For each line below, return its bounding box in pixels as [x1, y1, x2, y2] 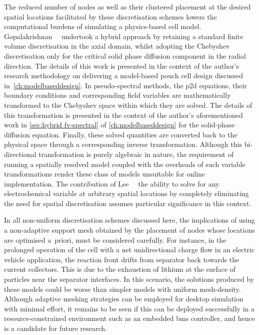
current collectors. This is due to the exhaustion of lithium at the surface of [4, 264, 235, 274]
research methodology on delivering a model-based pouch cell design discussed [4, 70, 243, 81]
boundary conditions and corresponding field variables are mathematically [4, 90, 231, 100]
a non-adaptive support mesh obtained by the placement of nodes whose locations [4, 225, 255, 235]
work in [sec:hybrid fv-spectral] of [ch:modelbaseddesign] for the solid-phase [4, 119, 235, 130]
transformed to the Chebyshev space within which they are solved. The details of [4, 99, 252, 110]
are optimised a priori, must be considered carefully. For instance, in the [4, 234, 226, 245]
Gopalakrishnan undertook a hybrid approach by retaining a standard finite [4, 31, 243, 41]
